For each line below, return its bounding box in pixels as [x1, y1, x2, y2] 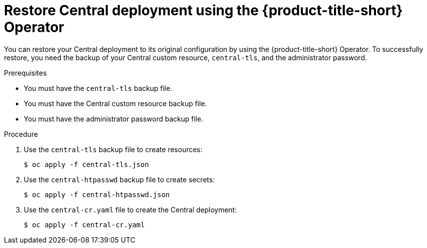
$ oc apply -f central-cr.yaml [24, 220, 145, 229]
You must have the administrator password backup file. [24, 114, 203, 123]
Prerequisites [4, 68, 47, 77]
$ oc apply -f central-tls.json [24, 160, 149, 168]
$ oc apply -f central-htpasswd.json [24, 190, 170, 199]
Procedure [4, 129, 38, 138]
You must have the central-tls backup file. [24, 83, 172, 92]
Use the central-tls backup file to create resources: [24, 145, 203, 154]
